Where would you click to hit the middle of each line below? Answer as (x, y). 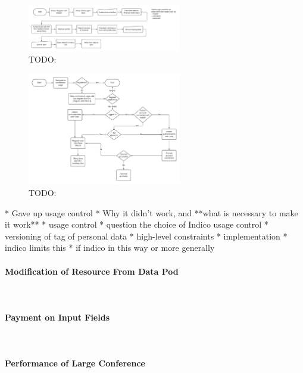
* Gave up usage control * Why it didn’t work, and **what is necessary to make (151, 212)
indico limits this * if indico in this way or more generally (110, 248)
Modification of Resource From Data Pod (92, 271)
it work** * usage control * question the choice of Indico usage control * (137, 224)
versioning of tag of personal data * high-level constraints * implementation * (146, 236)
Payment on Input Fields (57, 317)
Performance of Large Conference (75, 363)
